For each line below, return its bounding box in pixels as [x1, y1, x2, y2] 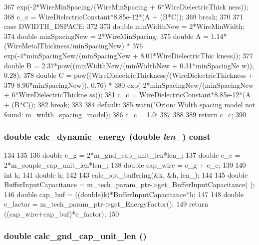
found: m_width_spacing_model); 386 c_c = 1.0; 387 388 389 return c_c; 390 [4, 109, 247, 119]
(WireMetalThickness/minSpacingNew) [4, 40, 124, 51]
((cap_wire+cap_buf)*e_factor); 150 [4, 208, 119, 219]
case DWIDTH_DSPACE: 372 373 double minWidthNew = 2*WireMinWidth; [4, 21, 245, 31]
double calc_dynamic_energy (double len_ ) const [4, 130, 211, 143]
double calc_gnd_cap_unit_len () [4, 230, 147, 242]
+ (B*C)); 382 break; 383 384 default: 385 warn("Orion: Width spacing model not [4, 99, 256, 109]
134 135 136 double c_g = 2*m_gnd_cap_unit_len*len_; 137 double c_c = [4, 150, 241, 160]
